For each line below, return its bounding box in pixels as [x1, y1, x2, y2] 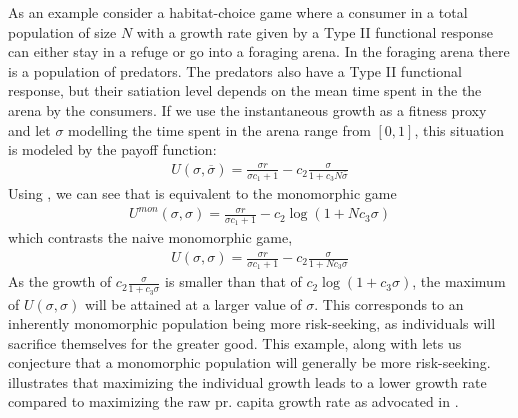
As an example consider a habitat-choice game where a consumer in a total [8, 2, 468, 22]
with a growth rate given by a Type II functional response [136, 21, 493, 42]
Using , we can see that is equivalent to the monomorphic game [8, 183, 397, 204]
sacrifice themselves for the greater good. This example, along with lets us [8, 332, 462, 353]
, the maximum [412, 271, 506, 292]
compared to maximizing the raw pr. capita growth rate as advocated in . [8, 391, 459, 412]
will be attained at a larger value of [84, 293, 302, 314]
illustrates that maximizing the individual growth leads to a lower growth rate [8, 371, 487, 392]
